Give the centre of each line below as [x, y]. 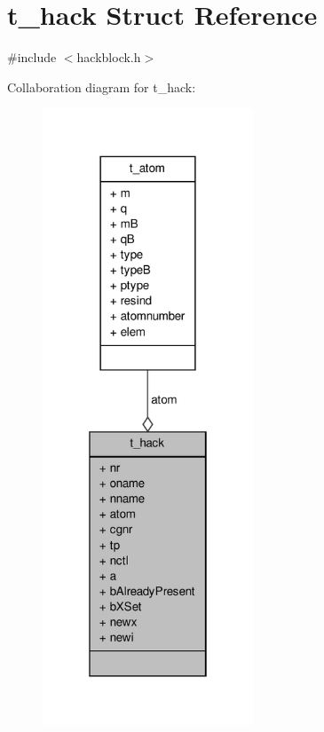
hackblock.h [109, 57]
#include [32, 57]
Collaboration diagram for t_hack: [102, 87]
